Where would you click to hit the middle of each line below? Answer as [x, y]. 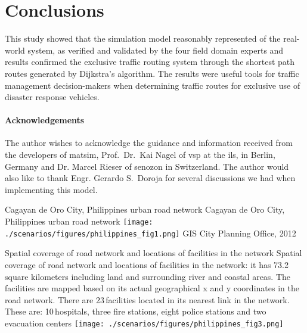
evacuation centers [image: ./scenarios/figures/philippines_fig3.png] [144, 323]
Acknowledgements [45, 120]
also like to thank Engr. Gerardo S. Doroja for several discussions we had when [150, 178]
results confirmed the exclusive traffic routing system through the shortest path [150, 62]
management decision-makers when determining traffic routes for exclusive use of [153, 85]
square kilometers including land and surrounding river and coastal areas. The [148, 276]
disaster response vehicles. [52, 97]
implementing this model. [51, 189]
